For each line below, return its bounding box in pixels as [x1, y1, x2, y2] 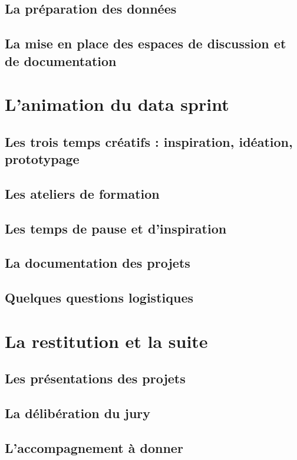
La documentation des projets [5, 254, 190, 272]
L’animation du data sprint [5, 92, 229, 116]
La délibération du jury [5, 404, 151, 422]
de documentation [5, 51, 117, 70]
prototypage [5, 150, 80, 168]
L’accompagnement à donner [5, 438, 183, 456]
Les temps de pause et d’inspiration [5, 219, 227, 237]
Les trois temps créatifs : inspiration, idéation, [5, 132, 293, 150]
